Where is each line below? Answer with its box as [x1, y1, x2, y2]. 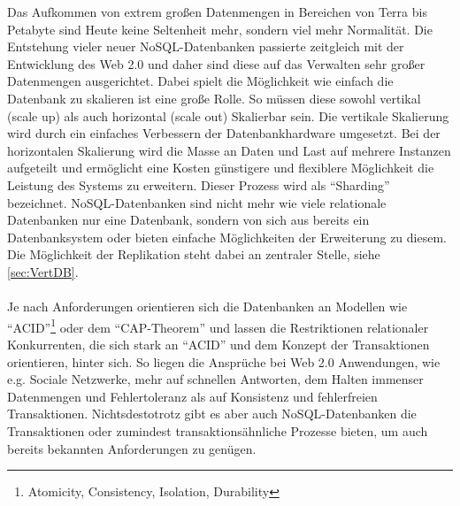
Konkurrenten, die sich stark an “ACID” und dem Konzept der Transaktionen [7, 334, 430, 353]
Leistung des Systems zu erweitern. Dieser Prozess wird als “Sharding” [7, 175, 390, 194]
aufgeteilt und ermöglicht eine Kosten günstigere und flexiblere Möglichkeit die [7, 158, 434, 177]
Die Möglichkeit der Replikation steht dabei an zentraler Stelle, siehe [7, 245, 380, 264]
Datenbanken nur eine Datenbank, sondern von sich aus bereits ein [7, 211, 370, 229]
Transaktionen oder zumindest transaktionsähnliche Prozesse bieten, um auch [7, 421, 428, 440]
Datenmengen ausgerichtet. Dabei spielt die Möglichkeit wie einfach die [7, 72, 394, 90]
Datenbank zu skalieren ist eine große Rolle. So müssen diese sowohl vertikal [7, 88, 421, 107]
